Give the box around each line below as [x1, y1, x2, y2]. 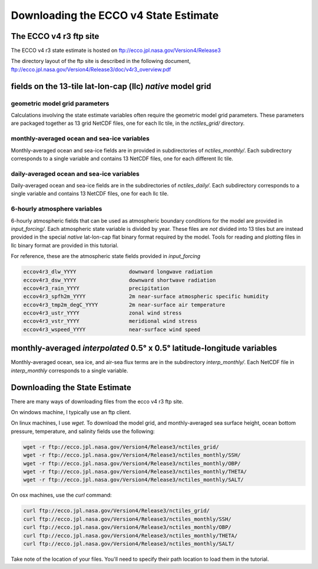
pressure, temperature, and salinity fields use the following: [11, 428, 155, 435]
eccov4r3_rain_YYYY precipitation [23, 284, 170, 292]
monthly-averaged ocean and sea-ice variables [11, 134, 150, 143]
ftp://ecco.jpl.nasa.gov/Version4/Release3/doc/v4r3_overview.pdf [11, 65, 171, 73]
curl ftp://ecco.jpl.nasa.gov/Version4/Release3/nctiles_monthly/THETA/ [23, 532, 238, 539]
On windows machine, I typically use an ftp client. [11, 409, 132, 416]
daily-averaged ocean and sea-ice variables [11, 170, 140, 178]
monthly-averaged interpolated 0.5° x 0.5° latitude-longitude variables [11, 343, 277, 353]
